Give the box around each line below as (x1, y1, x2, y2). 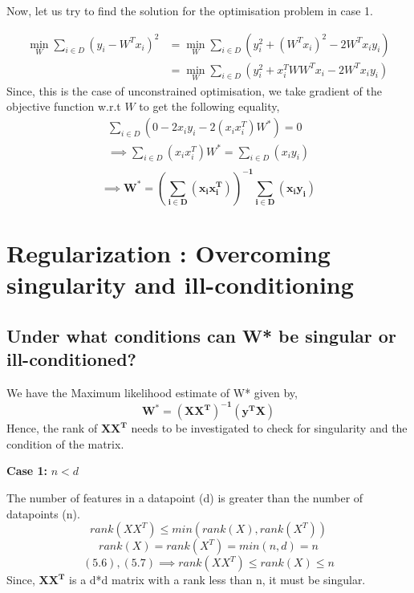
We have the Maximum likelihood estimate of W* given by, (6, 384, 298, 401)
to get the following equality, (139, 98, 280, 115)
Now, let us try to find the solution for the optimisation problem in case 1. (6, 2, 373, 18)
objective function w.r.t (6, 98, 121, 115)
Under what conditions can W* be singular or (6, 323, 396, 347)
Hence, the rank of (6, 420, 98, 437)
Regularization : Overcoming (6, 237, 331, 270)
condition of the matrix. (6, 435, 124, 452)
